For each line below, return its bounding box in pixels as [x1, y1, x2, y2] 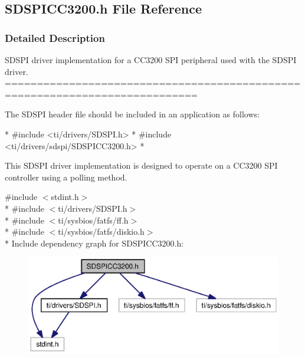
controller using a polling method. [5, 170, 127, 183]
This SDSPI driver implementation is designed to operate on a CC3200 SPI [5, 159, 278, 172]
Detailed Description [5, 30, 105, 45]
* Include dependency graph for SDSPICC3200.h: [5, 237, 184, 249]
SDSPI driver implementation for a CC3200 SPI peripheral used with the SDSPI [5, 54, 297, 65]
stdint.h [51, 191, 79, 203]
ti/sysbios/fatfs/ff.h [58, 214, 129, 226]
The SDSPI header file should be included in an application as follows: [5, 108, 260, 120]
